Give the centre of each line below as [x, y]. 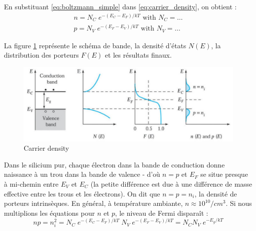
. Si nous [239, 203]
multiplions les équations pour [50, 213]
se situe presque [224, 174]
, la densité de [216, 193]
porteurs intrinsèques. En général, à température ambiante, [93, 203]
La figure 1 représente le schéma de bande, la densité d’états [95, 45]
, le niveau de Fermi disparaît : [162, 213]
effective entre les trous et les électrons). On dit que [82, 193]
